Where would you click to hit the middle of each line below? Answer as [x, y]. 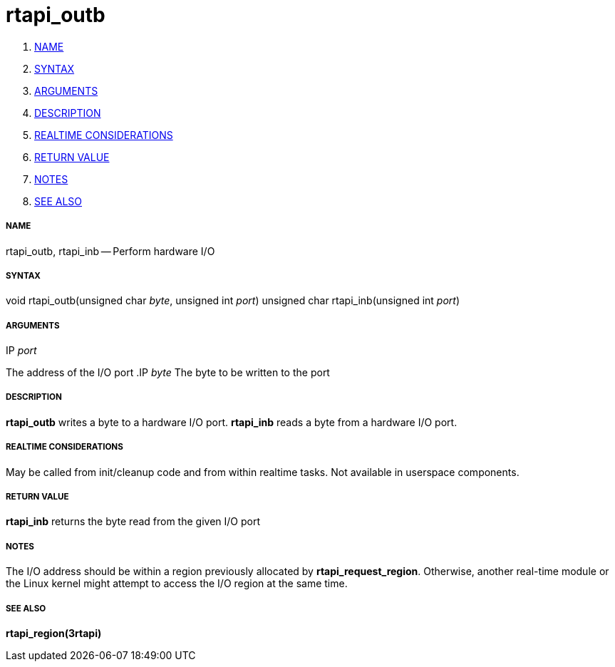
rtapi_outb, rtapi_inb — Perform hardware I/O [110, 251]
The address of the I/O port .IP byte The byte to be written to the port [168, 373]
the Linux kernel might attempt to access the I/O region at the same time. [177, 584]
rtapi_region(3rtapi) [54, 633]
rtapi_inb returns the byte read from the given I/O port [133, 522]
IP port [21, 351]
